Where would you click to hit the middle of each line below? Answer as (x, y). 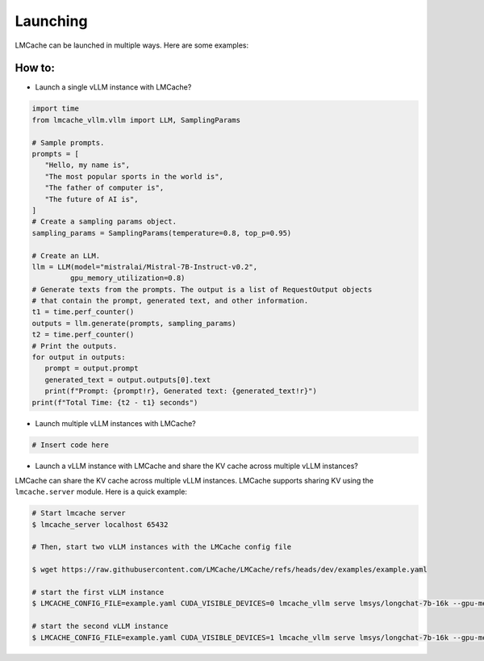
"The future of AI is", (92, 199)
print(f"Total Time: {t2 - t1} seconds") (115, 402)
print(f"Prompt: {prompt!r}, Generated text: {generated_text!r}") (181, 391)
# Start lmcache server (79, 513)
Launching (51, 21)
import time (56, 109)
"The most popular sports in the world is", (134, 176)
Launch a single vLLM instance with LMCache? (113, 87)
